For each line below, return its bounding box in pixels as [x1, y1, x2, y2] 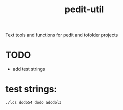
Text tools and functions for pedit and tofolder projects [5, 32, 118, 38]
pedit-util [64, 4, 104, 15]
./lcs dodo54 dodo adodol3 [5, 100, 62, 105]
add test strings [12, 66, 45, 72]
